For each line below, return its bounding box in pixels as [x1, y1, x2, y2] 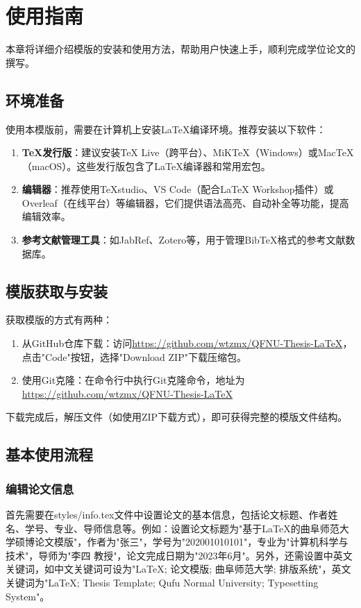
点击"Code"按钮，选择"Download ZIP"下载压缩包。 [22, 349, 246, 364]
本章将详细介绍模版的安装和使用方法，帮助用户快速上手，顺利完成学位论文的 [6, 42, 355, 56]
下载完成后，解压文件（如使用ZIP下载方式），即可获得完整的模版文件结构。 [6, 409, 348, 424]
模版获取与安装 [6, 280, 108, 301]
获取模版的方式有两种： [6, 312, 112, 327]
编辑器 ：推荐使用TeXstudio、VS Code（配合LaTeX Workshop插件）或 [22, 182, 334, 196]
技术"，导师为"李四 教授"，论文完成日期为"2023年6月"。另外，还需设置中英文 [6, 548, 353, 562]
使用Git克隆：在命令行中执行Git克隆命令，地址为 [22, 373, 245, 387]
